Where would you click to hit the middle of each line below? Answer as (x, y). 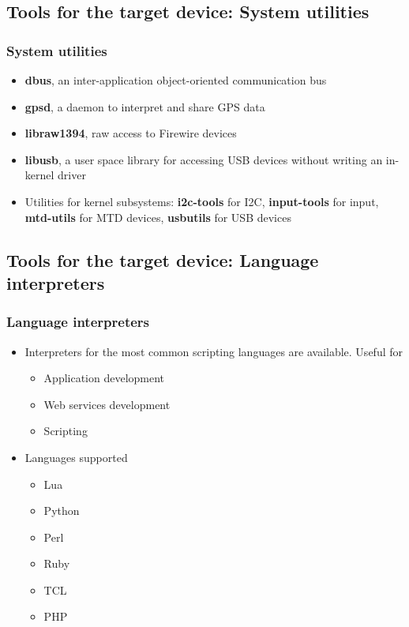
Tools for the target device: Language (163, 259)
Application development (104, 378)
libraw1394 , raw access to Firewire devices (131, 133)
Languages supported (76, 457)
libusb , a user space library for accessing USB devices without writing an (204, 159)
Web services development (107, 404)
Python (62, 511)
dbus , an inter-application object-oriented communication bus (176, 80)
